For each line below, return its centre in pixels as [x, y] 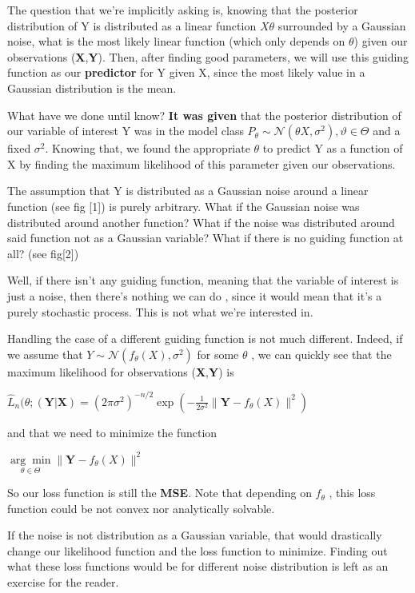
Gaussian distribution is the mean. [92, 88]
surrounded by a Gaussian [342, 25]
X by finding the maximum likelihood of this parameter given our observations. [202, 163]
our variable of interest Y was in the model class [126, 131]
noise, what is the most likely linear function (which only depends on [176, 41]
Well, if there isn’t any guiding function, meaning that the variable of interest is [203, 280]
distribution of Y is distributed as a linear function [132, 25]
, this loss [352, 493]
